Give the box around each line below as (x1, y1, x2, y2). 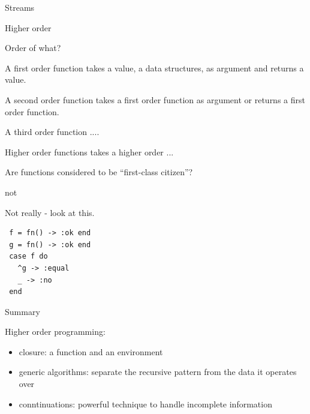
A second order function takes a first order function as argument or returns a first (5, 93, 305, 106)
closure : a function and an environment (19, 345, 163, 358)
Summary (5, 305, 40, 317)
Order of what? (5, 41, 61, 54)
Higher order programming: (5, 325, 106, 338)
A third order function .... (5, 125, 100, 138)
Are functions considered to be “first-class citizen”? (5, 166, 193, 178)
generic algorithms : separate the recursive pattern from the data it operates (19, 365, 297, 378)
